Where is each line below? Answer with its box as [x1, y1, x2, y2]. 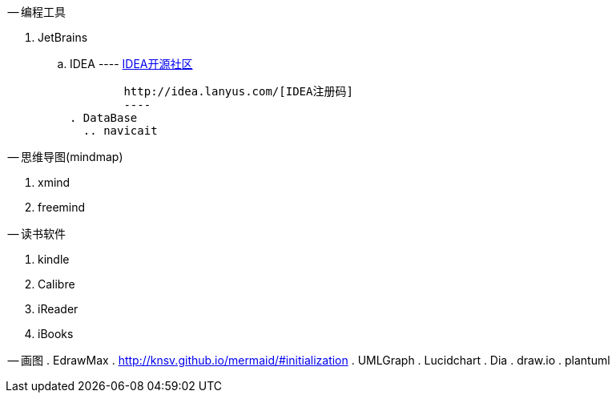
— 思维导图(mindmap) [7, 150, 123, 163]
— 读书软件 [7, 227, 66, 240]
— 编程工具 [7, 5, 66, 18]
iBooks [38, 327, 74, 341]
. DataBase [70, 111, 138, 124]
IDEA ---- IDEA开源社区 [70, 57, 193, 71]
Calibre [38, 277, 75, 291]
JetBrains [38, 30, 88, 44]
